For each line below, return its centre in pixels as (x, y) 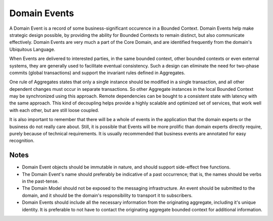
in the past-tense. (40, 181)
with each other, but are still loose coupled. (54, 110)
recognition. (22, 141)
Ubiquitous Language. (32, 49)
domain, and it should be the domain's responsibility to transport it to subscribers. (107, 195)
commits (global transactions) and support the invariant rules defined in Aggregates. (97, 73)
